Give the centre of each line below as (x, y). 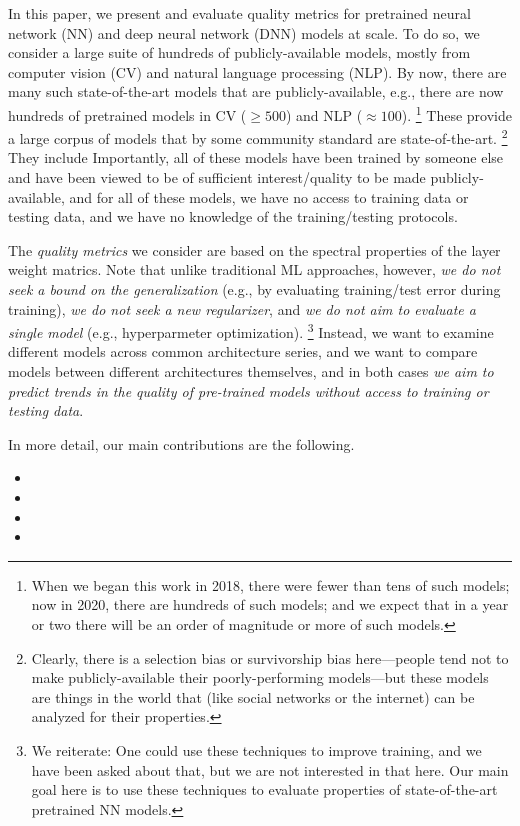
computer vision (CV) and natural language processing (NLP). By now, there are (257, 71)
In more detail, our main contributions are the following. (181, 443)
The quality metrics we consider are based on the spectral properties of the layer (254, 249)
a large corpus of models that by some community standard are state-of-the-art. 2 (258, 136)
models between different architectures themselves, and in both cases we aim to (251, 371)
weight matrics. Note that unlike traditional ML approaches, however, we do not (254, 269)
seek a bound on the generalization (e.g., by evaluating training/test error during (254, 289)
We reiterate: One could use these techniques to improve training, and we (256, 749)
